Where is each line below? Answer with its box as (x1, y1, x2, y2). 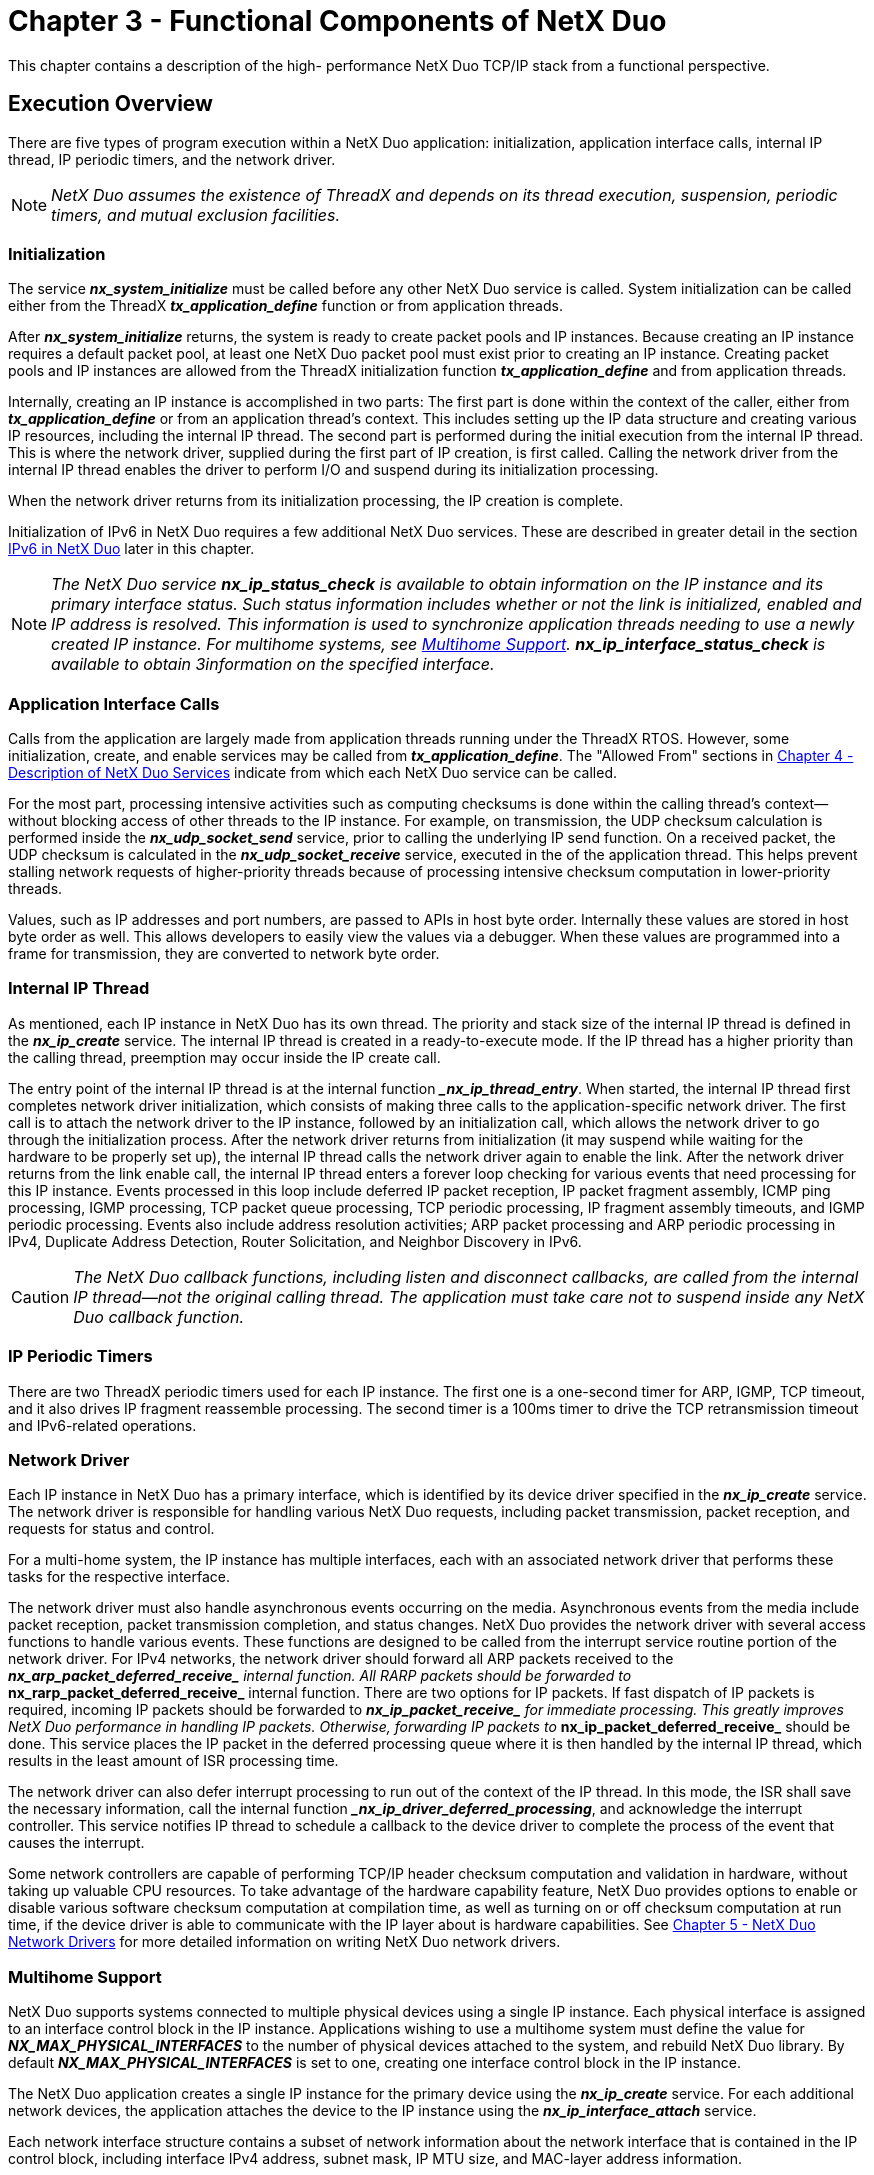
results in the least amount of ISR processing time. (8, 1752, 339, 1770)
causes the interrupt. (8, 1834, 145, 1852)
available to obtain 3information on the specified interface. (51, 654, 495, 675)
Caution (11, 1286, 70, 1307)
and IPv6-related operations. (8, 1416, 197, 1434)
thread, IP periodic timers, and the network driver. (8, 150, 336, 168)
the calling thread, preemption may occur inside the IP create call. (8, 1048, 441, 1066)
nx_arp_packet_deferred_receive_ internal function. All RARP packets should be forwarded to (8, 1667, 632, 1685)
